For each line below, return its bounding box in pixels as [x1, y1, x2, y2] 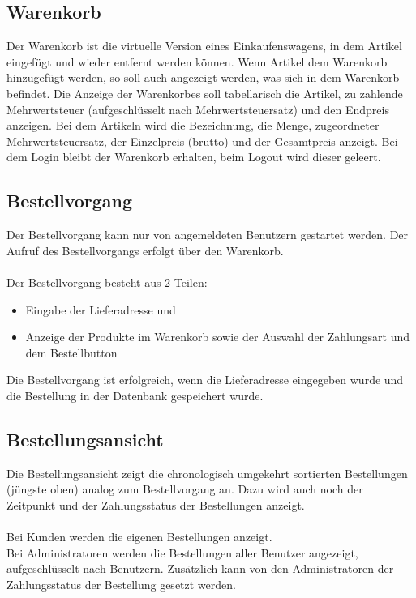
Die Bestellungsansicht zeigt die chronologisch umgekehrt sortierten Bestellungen [6, 464, 408, 481]
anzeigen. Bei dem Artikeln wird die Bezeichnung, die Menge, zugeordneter [6, 117, 380, 134]
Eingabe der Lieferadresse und [25, 301, 176, 318]
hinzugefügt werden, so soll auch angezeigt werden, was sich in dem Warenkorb [6, 69, 400, 86]
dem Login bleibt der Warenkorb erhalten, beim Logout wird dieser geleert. [6, 148, 381, 165]
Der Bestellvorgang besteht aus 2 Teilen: [6, 273, 208, 290]
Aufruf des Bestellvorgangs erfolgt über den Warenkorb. [6, 241, 284, 258]
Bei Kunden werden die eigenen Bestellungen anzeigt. [6, 528, 272, 545]
